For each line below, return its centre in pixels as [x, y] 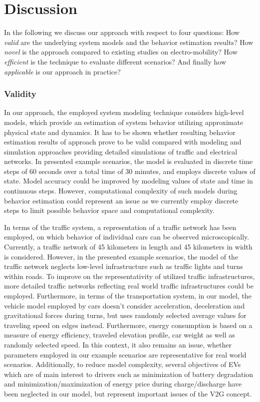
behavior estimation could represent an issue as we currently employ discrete [121, 200]
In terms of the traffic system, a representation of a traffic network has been [120, 227]
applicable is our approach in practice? [62, 71]
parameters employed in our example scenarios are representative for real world [125, 354]
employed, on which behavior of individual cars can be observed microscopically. [127, 237]
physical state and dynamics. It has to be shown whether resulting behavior [120, 132]
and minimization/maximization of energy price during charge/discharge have [123, 384]
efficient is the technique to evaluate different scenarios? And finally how [115, 61]
